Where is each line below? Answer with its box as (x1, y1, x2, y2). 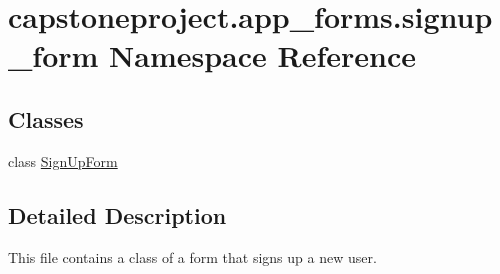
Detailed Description (8, 199, 227, 230)
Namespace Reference (109, 35, 417, 76)
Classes (8, 103, 84, 134)
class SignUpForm (8, 150, 118, 171)
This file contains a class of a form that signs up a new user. (8, 246, 377, 267)
